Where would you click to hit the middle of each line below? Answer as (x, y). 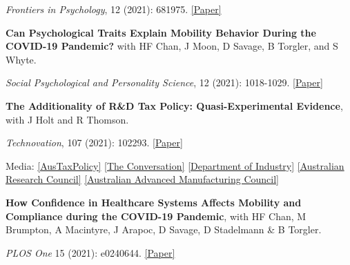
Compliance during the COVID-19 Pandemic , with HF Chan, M (156, 216)
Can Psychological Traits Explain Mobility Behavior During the (161, 32)
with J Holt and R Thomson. (67, 119)
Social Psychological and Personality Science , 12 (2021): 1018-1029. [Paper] (164, 82)
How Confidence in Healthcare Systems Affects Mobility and (154, 202)
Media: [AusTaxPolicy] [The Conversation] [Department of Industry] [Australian (175, 165)
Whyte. (21, 59)
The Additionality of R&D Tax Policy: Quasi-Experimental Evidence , (174, 105)
